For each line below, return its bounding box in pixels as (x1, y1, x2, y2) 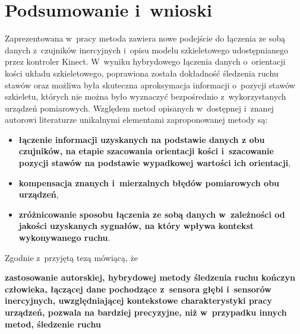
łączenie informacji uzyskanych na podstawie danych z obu (18, 133, 265, 145)
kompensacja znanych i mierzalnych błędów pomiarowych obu (18, 176, 280, 189)
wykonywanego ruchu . (18, 231, 110, 244)
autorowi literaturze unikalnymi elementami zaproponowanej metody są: (5, 113, 268, 126)
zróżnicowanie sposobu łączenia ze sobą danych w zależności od (18, 208, 285, 220)
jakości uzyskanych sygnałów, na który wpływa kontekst (18, 220, 254, 232)
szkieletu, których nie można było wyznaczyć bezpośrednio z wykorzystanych (5, 90, 286, 103)
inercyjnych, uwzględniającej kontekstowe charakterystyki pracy (5, 294, 272, 307)
